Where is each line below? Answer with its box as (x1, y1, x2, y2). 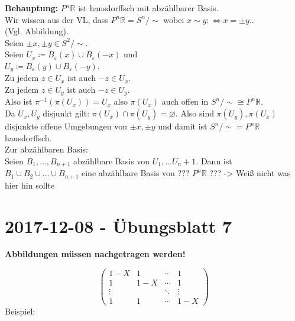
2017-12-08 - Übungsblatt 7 (5, 213, 232, 238)
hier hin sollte (5, 179, 55, 191)
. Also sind (175, 107, 214, 119)
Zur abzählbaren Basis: (5, 143, 88, 155)
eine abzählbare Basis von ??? (82, 167, 190, 179)
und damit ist (158, 120, 208, 132)
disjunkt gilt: (43, 107, 90, 119)
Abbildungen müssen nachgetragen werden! (5, 248, 186, 260)
